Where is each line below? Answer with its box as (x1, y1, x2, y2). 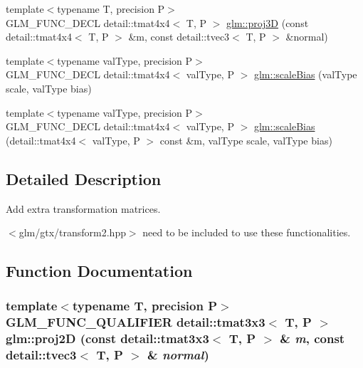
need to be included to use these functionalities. (142, 225, 351, 240)
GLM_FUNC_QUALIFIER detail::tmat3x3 (6, 313, 265, 331)
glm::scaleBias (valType (253, 67, 357, 82)
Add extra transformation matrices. (6, 201, 161, 216)
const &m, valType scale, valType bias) (159, 132, 332, 147)
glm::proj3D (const (226, 15, 309, 30)
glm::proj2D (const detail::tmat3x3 (6, 330, 209, 347)
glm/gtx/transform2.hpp (19, 225, 126, 240)
